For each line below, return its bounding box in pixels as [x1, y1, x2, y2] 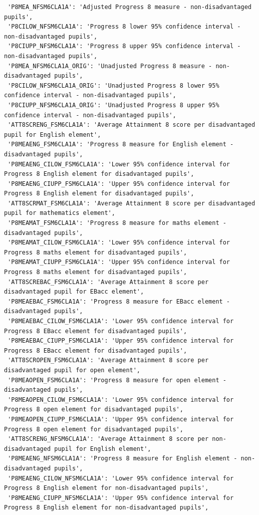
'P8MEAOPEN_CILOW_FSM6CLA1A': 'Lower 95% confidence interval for [8, 396, 234, 403]
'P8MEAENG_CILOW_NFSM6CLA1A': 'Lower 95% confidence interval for [8, 474, 234, 482]
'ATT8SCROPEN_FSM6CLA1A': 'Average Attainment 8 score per [8, 357, 209, 364]
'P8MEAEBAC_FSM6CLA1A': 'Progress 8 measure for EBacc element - [8, 298, 230, 305]
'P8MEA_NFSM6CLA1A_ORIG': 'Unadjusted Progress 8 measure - [8, 62, 212, 70]
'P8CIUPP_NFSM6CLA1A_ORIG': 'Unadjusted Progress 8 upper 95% [8, 101, 219, 109]
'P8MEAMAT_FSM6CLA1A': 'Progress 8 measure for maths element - [8, 219, 226, 227]
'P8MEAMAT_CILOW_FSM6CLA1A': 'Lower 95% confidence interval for [8, 239, 230, 246]
